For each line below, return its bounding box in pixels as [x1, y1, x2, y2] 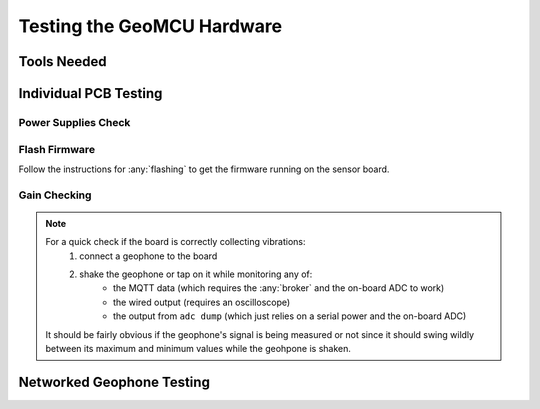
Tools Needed [18, 53, 107, 70]
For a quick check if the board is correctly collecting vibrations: [45, 236, 306, 248]
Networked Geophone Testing [18, 373, 210, 390]
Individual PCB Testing [18, 85, 163, 102]
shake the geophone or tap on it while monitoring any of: [79, 268, 313, 280]
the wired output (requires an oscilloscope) [113, 296, 291, 308]
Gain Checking [18, 188, 92, 202]
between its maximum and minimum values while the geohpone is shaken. [45, 342, 352, 354]
